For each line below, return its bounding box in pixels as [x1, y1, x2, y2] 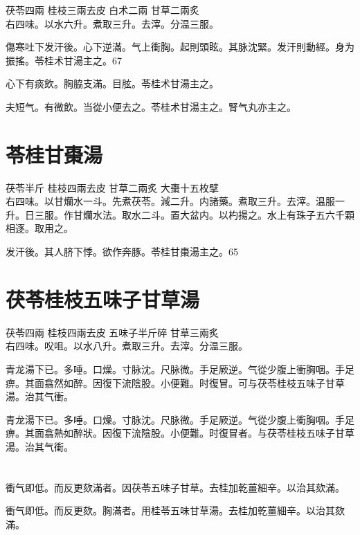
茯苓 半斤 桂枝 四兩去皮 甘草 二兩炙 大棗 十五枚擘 [6, 180, 219, 194]
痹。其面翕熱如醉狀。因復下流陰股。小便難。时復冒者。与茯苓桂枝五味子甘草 [6, 426, 354, 440]
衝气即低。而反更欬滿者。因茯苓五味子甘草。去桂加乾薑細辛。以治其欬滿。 [6, 480, 345, 494]
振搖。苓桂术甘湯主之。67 [6, 53, 122, 67]
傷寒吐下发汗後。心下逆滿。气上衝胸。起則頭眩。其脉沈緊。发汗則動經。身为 [6, 39, 354, 54]
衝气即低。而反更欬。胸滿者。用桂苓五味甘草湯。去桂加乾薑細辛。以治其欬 [6, 503, 345, 518]
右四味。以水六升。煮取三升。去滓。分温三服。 [6, 16, 219, 30]
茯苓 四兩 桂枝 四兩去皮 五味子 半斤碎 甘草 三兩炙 [6, 325, 219, 339]
